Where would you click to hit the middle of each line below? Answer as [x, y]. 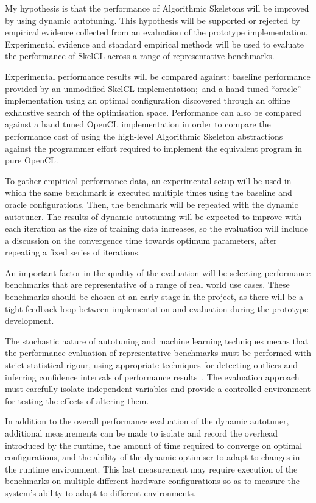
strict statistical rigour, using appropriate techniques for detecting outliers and [152, 365]
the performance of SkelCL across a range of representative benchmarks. [140, 56]
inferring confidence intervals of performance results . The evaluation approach [152, 376]
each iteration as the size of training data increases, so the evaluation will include [156, 228]
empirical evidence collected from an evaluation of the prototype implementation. [156, 32]
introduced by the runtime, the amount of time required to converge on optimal [154, 445]
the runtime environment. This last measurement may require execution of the [151, 469]
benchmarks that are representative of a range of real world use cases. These [147, 284]
